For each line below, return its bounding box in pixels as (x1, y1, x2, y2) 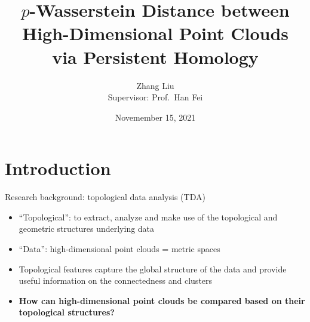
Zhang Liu (136, 79, 174, 91)
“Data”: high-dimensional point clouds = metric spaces (19, 243, 220, 254)
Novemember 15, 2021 (115, 111, 196, 123)
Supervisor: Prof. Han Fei (108, 91, 203, 103)
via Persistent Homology (52, 44, 259, 69)
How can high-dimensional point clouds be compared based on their (19, 294, 305, 306)
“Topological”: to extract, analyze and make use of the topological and (19, 210, 278, 223)
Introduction (5, 156, 111, 180)
